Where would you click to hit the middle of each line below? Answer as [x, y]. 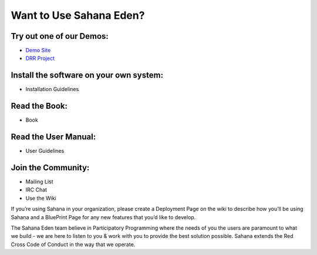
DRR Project [40, 58]
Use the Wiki [41, 198]
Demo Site [38, 51]
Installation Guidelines [52, 89]
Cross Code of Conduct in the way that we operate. [73, 244]
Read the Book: [39, 106]
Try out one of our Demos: [60, 36]
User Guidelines [45, 151]
